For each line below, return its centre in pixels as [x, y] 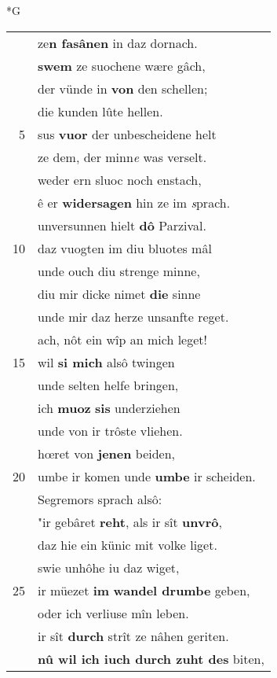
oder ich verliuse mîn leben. [113, 613]
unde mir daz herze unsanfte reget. [133, 316]
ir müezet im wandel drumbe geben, [144, 590]
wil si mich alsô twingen [106, 362]
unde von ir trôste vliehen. [110, 430]
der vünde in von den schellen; [123, 88]
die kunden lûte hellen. [100, 111]
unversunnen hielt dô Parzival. [122, 225]
